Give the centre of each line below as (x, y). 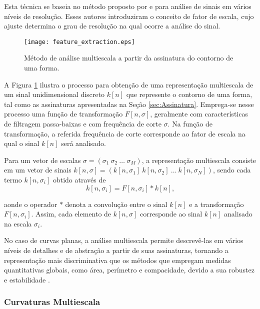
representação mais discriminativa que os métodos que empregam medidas (117, 260)
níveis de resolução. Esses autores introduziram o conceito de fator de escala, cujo (129, 16)
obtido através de (79, 179)
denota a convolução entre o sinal (116, 204)
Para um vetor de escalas (42, 160)
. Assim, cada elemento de (71, 214)
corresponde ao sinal (171, 214)
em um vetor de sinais (38, 170)
